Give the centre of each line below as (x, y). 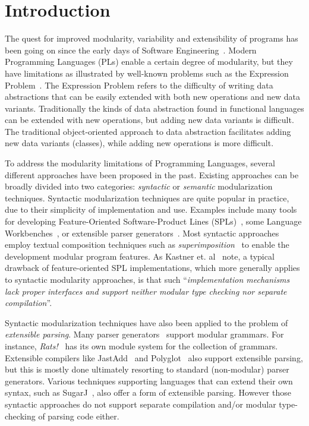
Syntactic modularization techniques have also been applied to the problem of (146, 322)
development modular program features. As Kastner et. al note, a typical (140, 256)
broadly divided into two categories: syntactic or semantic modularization (139, 186)
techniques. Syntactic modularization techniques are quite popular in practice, (147, 198)
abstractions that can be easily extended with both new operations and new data (153, 97)
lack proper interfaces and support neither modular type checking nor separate (146, 291)
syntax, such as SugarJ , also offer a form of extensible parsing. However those (148, 392)
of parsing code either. (79, 416)
